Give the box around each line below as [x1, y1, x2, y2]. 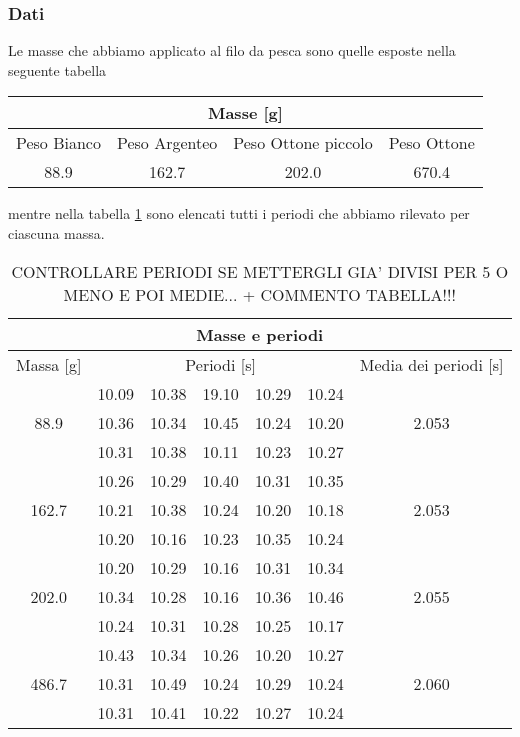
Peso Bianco [16, 131, 101, 155]
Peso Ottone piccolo [233, 131, 373, 155]
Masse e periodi [196, 322, 324, 346]
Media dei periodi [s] [359, 352, 504, 376]
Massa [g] [16, 352, 82, 376]
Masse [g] [207, 101, 283, 125]
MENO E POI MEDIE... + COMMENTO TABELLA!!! [63, 282, 456, 306]
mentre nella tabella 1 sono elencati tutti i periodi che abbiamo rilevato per [8, 203, 470, 224]
